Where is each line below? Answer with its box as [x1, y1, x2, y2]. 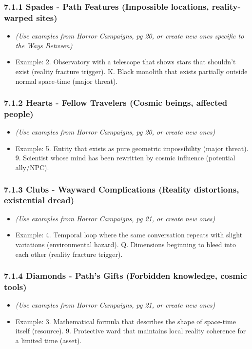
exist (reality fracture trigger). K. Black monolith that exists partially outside [15, 66, 248, 76]
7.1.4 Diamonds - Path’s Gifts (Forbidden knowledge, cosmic [4, 270, 247, 282]
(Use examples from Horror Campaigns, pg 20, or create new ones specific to [15, 31, 244, 41]
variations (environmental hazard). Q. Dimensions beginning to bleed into [15, 239, 236, 249]
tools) [4, 280, 27, 292]
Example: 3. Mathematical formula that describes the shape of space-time [15, 316, 236, 326]
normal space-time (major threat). [15, 76, 118, 86]
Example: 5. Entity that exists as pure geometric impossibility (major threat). [15, 143, 249, 153]
